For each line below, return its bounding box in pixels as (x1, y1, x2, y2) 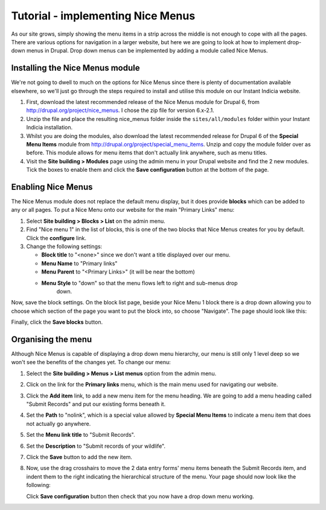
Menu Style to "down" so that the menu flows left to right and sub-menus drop (41, 279, 238, 287)
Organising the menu (11, 334, 92, 344)
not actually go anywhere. (26, 420, 91, 427)
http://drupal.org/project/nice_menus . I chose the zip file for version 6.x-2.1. (26, 106, 214, 114)
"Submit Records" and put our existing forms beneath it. (26, 400, 166, 408)
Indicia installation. (26, 124, 73, 131)
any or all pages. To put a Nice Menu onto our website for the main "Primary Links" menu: (11, 206, 235, 214)
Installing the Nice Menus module (11, 63, 140, 73)
